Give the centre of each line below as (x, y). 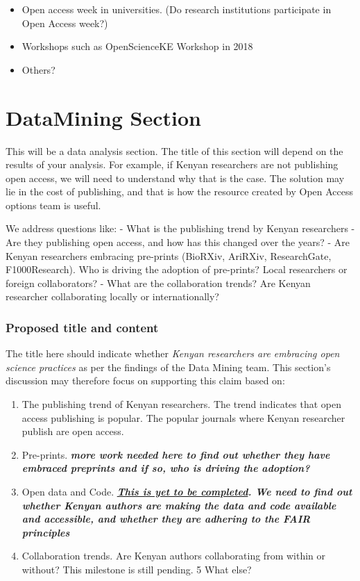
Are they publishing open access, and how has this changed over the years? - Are (178, 242)
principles (46, 532)
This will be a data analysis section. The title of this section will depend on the (174, 150)
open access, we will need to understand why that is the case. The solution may (175, 178)
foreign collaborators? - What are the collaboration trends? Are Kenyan (158, 283)
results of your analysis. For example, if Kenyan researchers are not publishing (172, 164)
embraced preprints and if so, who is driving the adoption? (166, 468)
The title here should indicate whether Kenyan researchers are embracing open (173, 353)
